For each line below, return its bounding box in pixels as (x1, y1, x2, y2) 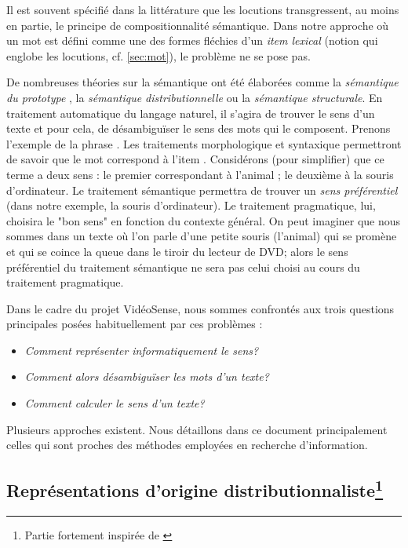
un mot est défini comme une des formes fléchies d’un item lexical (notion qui (6, 32, 378, 49)
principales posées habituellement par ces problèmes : (6, 316, 263, 332)
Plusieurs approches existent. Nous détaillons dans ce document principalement (6, 421, 388, 437)
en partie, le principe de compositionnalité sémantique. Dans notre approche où (6, 16, 389, 33)
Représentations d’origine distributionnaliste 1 (6, 475, 384, 502)
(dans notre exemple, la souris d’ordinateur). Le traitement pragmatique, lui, (6, 197, 376, 214)
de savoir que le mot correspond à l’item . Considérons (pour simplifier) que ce (6, 151, 384, 167)
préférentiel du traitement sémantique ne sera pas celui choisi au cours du (6, 258, 360, 275)
